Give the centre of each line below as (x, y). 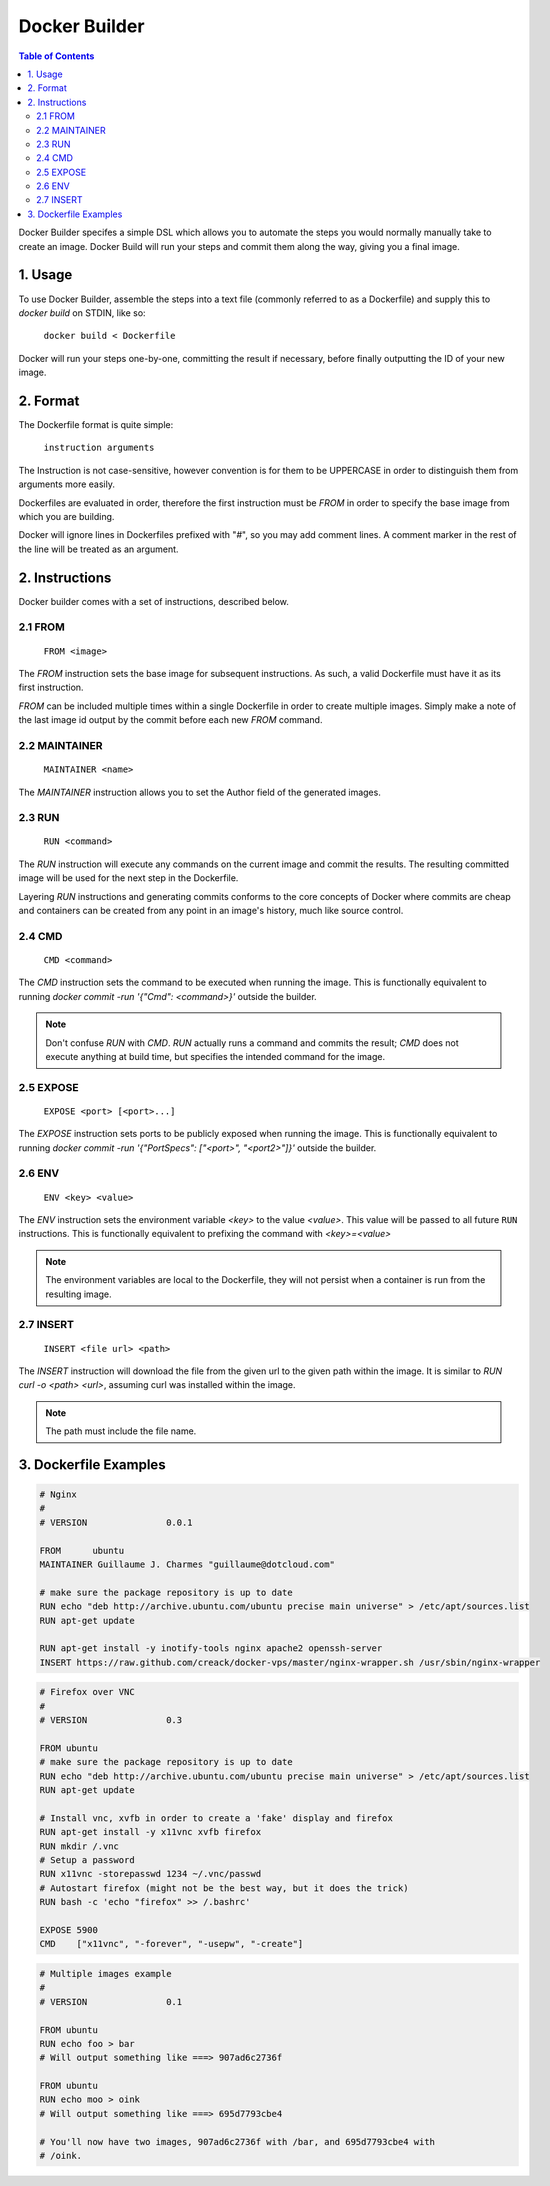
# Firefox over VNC (87, 1692)
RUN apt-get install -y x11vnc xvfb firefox (150, 1832)
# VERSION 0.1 (111, 2001)
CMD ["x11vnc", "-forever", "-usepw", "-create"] (171, 1944)
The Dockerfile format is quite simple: (96, 424)
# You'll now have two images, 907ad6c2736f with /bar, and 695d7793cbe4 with (237, 2141)
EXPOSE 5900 (69, 1929)
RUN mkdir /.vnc (79, 1846)
